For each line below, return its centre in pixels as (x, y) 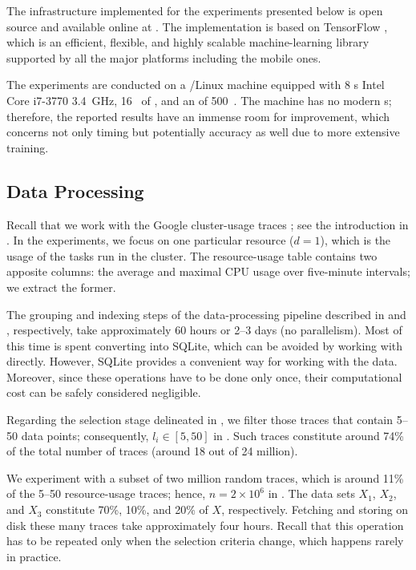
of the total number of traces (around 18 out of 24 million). (152, 451)
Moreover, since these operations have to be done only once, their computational (204, 376)
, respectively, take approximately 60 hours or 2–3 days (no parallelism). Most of (204, 330)
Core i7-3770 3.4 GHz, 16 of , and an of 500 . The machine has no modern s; (199, 100)
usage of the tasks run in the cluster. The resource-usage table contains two (192, 255)
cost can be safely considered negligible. (104, 392)
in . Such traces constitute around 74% (309, 435)
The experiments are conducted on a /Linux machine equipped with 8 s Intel (196, 85)
